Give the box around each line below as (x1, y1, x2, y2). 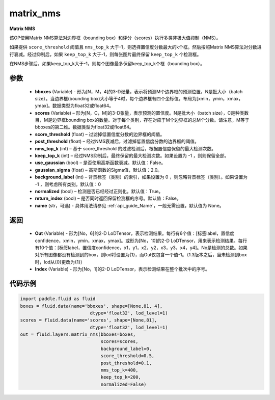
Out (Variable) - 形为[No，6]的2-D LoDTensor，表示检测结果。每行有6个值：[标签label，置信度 (35, 230, 234, 236)
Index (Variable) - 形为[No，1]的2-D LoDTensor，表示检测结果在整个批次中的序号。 (35, 266, 210, 272)
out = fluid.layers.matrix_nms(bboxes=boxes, (20, 332, 136, 337)
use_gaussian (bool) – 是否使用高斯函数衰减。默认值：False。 (35, 159, 166, 166)
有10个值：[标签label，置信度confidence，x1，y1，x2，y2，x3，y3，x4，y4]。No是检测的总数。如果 (35, 245, 248, 251)
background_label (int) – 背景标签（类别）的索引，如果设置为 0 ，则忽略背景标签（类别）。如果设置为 (35, 174, 248, 180)
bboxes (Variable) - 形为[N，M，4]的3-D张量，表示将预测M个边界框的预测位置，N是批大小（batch (35, 88, 243, 94)
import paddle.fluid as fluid (20, 296, 96, 302)
